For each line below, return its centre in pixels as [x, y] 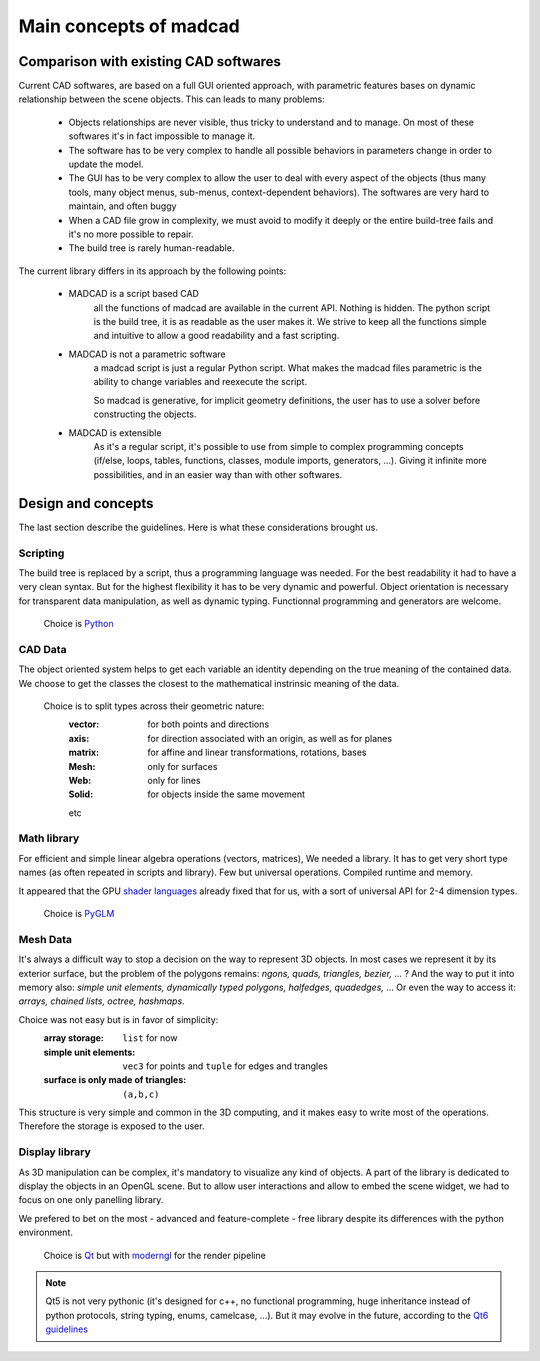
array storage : [74, 1038]
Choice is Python [78, 624]
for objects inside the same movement [226, 794]
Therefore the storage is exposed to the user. [111, 1126]
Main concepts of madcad [129, 26]
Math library [49, 838]
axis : [79, 738]
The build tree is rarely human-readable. [151, 248]
